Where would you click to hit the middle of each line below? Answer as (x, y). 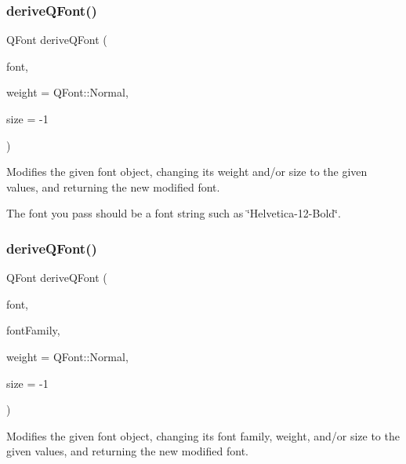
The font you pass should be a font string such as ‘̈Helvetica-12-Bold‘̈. (174, 213)
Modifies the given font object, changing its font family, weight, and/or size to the (203, 435)
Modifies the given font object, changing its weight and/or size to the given (187, 172)
